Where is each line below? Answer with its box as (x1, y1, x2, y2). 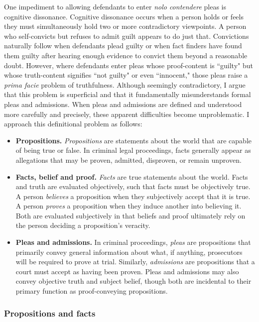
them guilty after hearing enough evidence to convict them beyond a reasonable (4, 50, 248, 60)
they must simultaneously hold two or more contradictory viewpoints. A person (4, 21, 247, 31)
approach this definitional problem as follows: (4, 118, 142, 129)
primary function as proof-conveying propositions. (15, 286, 168, 296)
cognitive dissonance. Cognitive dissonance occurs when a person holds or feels (4, 11, 244, 21)
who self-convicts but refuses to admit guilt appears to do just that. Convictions (4, 30, 249, 41)
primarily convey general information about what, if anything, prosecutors (15, 246, 243, 257)
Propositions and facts (4, 307, 96, 319)
